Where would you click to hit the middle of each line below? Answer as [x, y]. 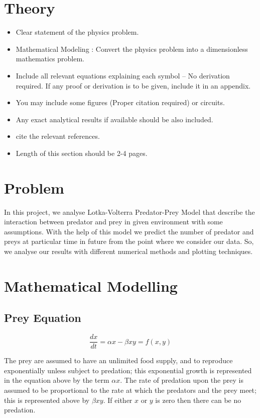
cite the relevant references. [58, 136]
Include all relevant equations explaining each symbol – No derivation [123, 75]
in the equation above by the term [57, 380]
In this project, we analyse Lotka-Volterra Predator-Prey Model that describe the [129, 212]
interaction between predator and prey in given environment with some [113, 222]
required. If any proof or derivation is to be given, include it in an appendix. [133, 85]
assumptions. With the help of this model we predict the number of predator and [129, 231]
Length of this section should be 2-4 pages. [82, 153]
